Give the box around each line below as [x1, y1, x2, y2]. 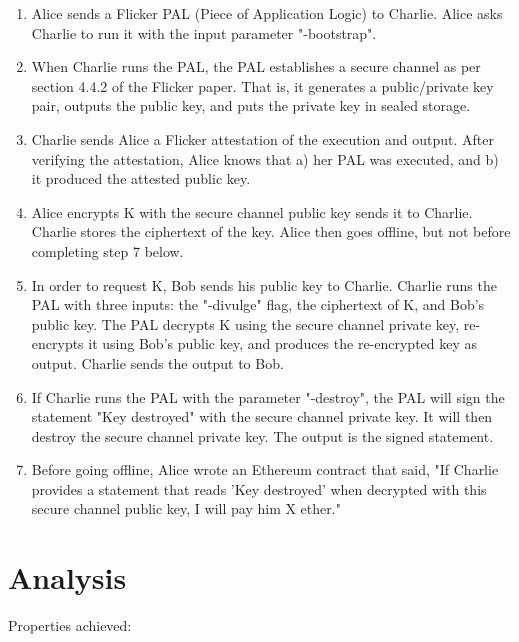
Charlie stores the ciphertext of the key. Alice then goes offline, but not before [31, 221, 511, 242]
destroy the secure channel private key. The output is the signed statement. [31, 425, 494, 446]
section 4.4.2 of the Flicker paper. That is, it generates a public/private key [31, 75, 494, 96]
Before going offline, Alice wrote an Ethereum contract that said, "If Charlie [31, 459, 499, 480]
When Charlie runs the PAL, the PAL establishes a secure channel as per [31, 56, 481, 77]
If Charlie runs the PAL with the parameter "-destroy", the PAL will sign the [31, 386, 505, 407]
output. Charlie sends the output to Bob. [31, 352, 284, 373]
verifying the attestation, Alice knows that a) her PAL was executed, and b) [31, 148, 499, 169]
